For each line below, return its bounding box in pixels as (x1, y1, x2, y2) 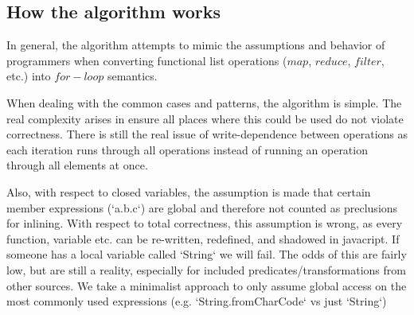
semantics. (107, 68, 158, 84)
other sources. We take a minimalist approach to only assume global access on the (6, 277, 407, 294)
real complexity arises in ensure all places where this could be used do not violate (6, 110, 404, 126)
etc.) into (6, 68, 51, 84)
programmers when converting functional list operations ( (6, 52, 287, 68)
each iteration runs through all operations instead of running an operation (6, 141, 368, 157)
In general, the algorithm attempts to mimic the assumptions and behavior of (6, 37, 385, 53)
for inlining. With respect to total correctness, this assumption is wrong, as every (6, 215, 403, 231)
